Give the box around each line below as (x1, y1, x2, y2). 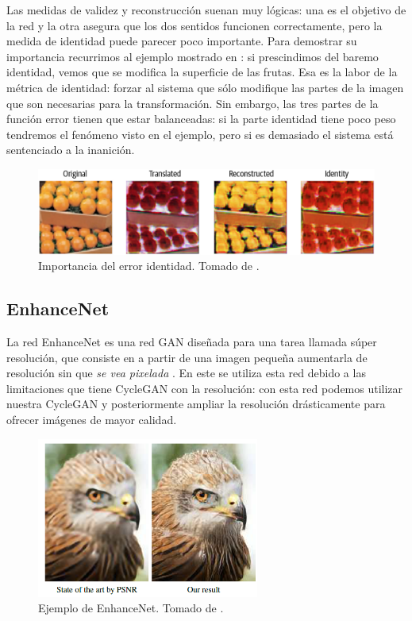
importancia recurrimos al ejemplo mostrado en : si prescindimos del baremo (6, 48, 379, 64)
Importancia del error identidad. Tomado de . (38, 257, 260, 274)
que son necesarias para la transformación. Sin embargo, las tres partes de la (6, 94, 379, 111)
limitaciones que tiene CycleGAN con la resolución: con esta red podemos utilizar (6, 380, 403, 396)
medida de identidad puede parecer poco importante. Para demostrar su (6, 33, 357, 49)
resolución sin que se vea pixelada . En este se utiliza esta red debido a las (6, 364, 366, 381)
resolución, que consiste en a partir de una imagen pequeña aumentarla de (6, 349, 368, 365)
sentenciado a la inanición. (6, 141, 135, 158)
